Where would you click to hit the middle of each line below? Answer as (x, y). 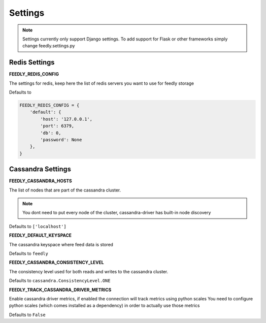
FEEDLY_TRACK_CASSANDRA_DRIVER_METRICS (60, 290)
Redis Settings (32, 62)
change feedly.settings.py (49, 46)
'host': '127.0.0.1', (66, 119)
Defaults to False (27, 315)
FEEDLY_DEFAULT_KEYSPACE (40, 235)
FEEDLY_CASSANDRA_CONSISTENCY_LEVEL (57, 262)
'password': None (61, 140)
